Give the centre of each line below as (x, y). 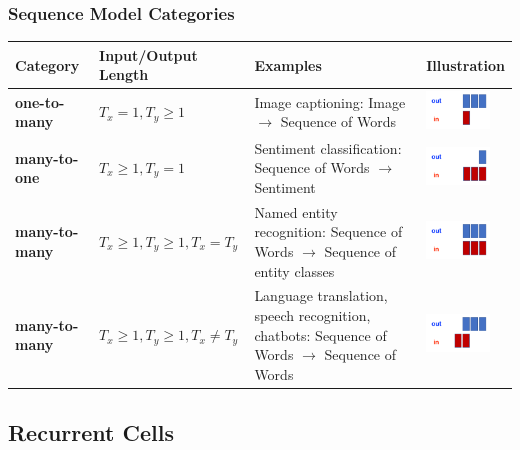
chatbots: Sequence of (320, 334)
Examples (288, 64)
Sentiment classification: (328, 147)
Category (47, 64)
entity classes (294, 270)
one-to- (40, 101)
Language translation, (321, 295)
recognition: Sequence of (328, 231)
